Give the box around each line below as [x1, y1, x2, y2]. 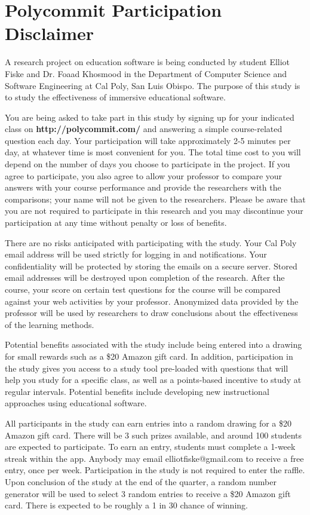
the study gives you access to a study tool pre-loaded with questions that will [5, 361, 288, 374]
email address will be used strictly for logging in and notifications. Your [5, 248, 267, 260]
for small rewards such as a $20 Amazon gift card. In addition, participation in [5, 350, 293, 362]
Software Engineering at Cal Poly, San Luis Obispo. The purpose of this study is [5, 79, 300, 91]
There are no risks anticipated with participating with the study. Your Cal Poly [5, 236, 297, 249]
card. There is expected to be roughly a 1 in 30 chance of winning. [5, 499, 248, 511]
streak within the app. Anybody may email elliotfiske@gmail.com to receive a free [5, 452, 304, 464]
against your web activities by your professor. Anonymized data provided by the [5, 295, 299, 307]
